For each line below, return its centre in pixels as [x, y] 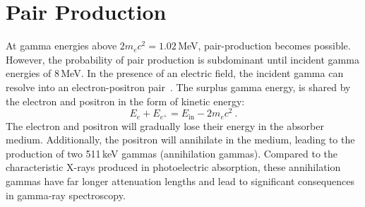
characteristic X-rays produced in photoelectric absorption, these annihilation [173, 167]
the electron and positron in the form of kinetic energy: [125, 101]
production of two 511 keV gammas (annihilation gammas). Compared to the [172, 153]
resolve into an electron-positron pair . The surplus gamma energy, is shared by [178, 87]
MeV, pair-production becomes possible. [264, 46]
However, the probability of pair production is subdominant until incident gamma [182, 59]
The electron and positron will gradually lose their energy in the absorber [165, 125]
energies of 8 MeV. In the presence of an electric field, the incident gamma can [175, 73]
